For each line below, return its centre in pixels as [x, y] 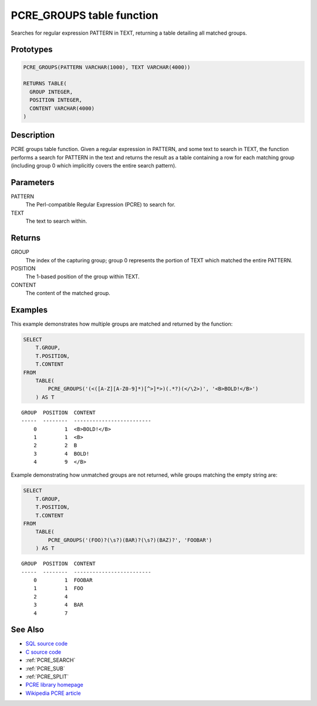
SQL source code [46, 644]
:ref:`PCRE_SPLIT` [47, 677]
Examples [29, 309]
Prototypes [32, 50]
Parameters [33, 182]
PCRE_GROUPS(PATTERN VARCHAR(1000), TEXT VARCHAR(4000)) [107, 67]
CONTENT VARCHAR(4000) [62, 108]
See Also [27, 630]
